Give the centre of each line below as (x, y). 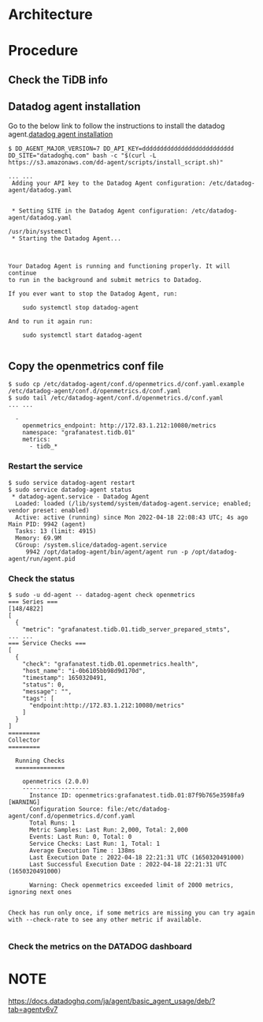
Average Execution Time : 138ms (82, 851)
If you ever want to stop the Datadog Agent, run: (93, 294)
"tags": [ (39, 698)
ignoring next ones (40, 892)
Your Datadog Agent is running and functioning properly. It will (119, 266)
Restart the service (46, 466)
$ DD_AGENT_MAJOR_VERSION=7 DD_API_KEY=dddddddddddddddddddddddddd (121, 148)
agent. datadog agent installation (61, 134)
